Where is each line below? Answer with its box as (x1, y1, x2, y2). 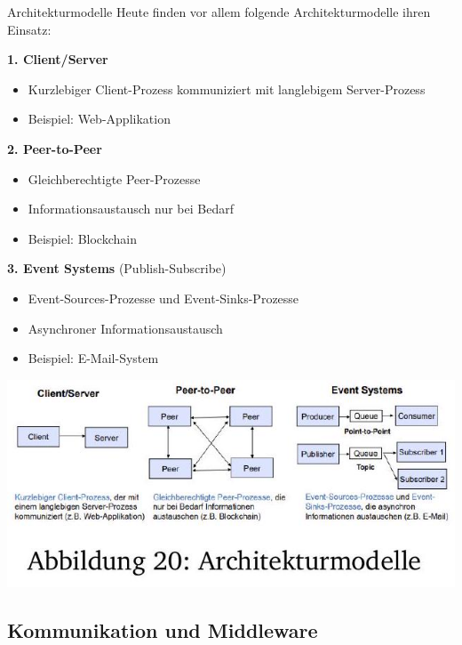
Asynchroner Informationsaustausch (28, 318, 223, 337)
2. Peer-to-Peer (7, 139, 102, 157)
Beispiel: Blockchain (28, 229, 137, 247)
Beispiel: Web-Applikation (28, 109, 171, 128)
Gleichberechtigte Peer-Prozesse (28, 169, 201, 188)
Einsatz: (7, 20, 52, 38)
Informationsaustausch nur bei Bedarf (28, 199, 234, 218)
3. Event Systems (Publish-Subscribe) (7, 259, 227, 278)
